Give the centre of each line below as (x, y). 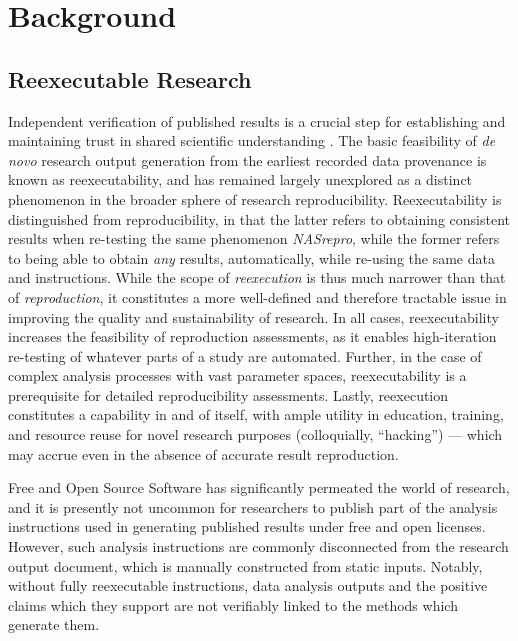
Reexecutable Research (130, 78)
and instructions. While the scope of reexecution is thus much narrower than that (257, 277)
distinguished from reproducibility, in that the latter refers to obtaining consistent (259, 218)
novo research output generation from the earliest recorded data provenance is (247, 159)
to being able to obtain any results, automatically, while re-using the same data (251, 257)
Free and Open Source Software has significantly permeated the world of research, (259, 487)
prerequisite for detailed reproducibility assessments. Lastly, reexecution (228, 394)
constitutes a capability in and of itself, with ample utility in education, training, (256, 414)
